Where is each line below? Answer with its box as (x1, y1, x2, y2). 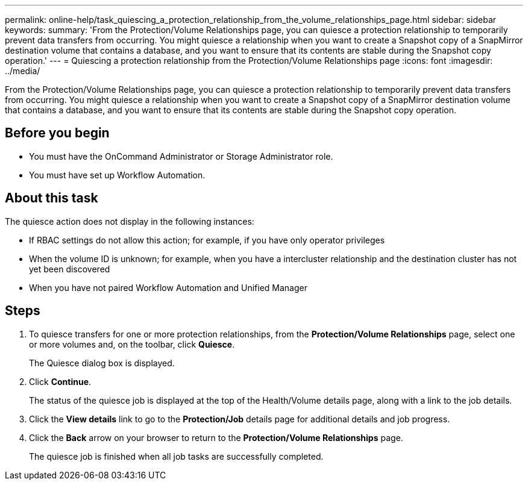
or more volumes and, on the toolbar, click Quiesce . (29, 339, 235, 349)
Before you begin (5, 125, 110, 141)
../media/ (5, 66, 40, 76)
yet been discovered (29, 263, 110, 274)
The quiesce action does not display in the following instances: (5, 216, 254, 227)
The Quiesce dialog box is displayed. (29, 357, 175, 368)
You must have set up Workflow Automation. (29, 169, 206, 180)
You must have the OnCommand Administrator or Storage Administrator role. (29, 151, 333, 161)
